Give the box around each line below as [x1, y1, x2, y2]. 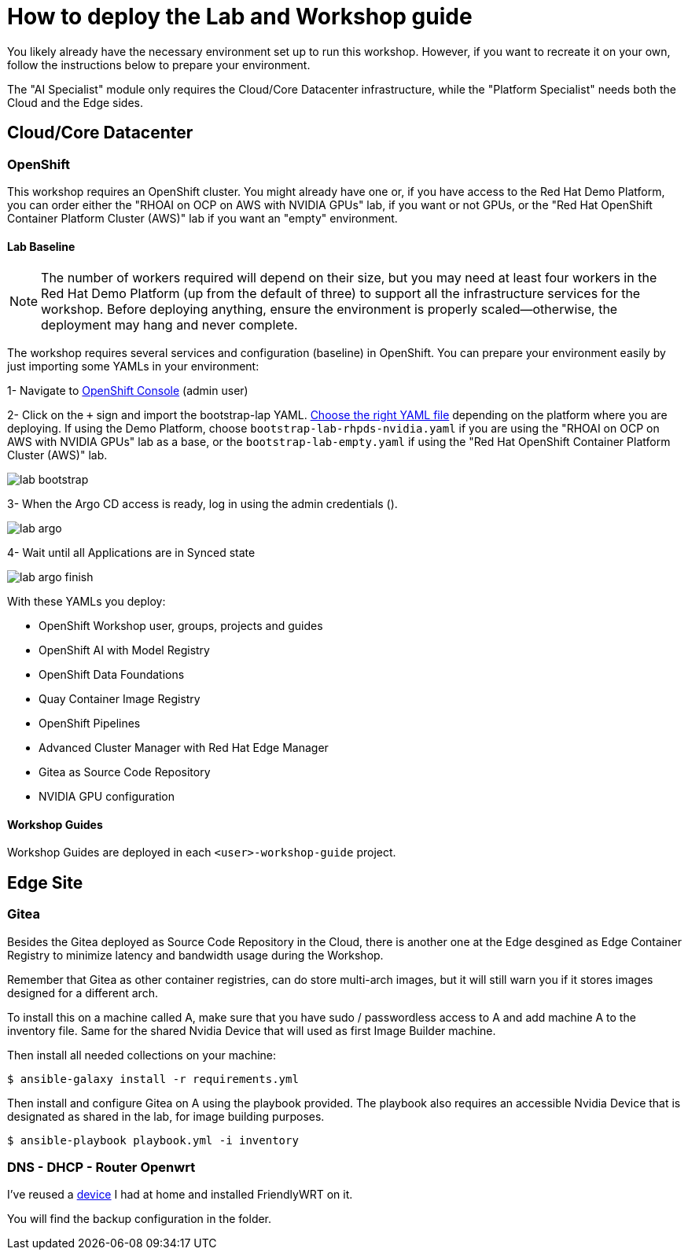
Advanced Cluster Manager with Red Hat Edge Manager [39, 741, 329, 755]
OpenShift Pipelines [39, 716, 141, 731]
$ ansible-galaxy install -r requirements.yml [7, 1072, 299, 1085]
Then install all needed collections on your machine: [7, 1048, 277, 1062]
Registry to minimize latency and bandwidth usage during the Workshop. [7, 948, 384, 962]
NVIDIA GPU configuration [39, 790, 175, 804]
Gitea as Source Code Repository [39, 765, 211, 779]
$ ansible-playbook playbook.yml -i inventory [7, 1133, 299, 1147]
